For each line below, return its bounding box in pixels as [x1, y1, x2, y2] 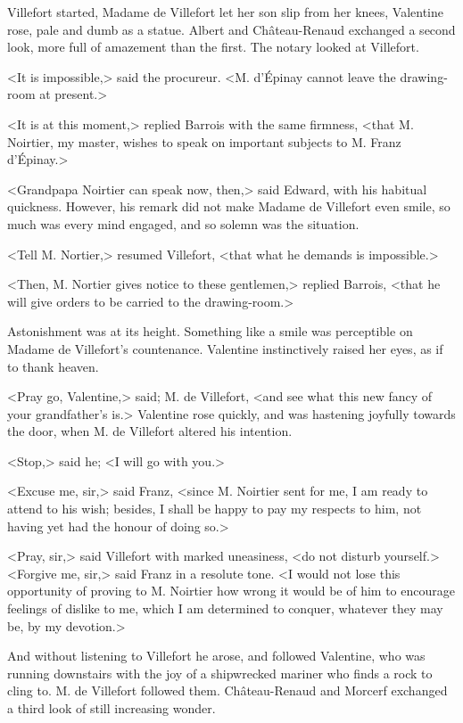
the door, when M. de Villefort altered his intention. [7, 422, 293, 440]
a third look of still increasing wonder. [7, 699, 216, 717]
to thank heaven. [7, 357, 99, 375]
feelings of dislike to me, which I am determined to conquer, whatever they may [7, 599, 443, 618]
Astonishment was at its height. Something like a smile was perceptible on [7, 322, 413, 341]
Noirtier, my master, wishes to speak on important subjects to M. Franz [7, 132, 401, 151]
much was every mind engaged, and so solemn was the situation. [7, 214, 360, 233]
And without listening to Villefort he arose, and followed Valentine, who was [7, 646, 426, 665]
